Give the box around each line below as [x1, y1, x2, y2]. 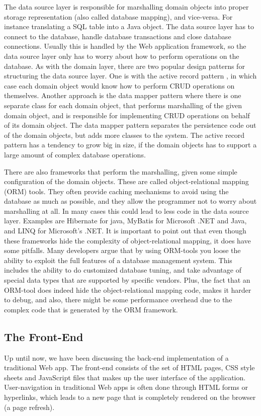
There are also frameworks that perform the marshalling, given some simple [4, 166, 237, 177]
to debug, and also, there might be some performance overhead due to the [4, 294, 232, 305]
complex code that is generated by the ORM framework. [4, 304, 178, 314]
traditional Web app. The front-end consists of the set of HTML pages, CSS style [4, 362, 255, 373]
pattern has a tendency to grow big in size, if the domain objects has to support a [4, 139, 257, 150]
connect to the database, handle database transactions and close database [4, 31, 231, 41]
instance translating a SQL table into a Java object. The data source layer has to [4, 21, 254, 32]
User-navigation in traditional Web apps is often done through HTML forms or [4, 382, 248, 392]
